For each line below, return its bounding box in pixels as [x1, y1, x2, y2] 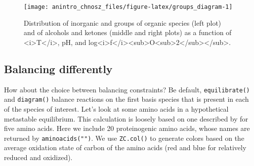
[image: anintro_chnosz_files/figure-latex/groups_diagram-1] [24, 3, 233, 10]
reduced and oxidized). [4, 152, 73, 162]
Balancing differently [4, 61, 113, 76]
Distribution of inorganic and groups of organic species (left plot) [24, 17, 221, 28]
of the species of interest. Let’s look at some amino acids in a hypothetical [4, 103, 229, 114]
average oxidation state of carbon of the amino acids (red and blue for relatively [4, 142, 247, 153]
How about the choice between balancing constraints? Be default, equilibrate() [4, 84, 250, 94]
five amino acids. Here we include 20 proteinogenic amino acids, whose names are [4, 123, 250, 133]
